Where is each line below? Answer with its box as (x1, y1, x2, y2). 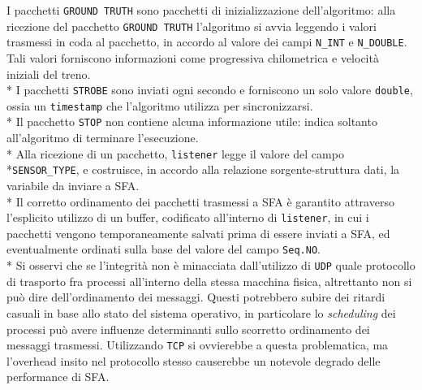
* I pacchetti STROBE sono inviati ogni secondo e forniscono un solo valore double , (6, 81, 413, 98)
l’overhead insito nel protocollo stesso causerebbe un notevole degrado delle (6, 352, 381, 369)
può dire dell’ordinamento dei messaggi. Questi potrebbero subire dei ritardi (6, 288, 385, 305)
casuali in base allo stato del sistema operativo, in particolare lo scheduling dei (6, 304, 396, 321)
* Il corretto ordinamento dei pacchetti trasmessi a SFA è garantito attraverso (6, 193, 394, 210)
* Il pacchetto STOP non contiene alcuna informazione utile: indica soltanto (6, 113, 377, 130)
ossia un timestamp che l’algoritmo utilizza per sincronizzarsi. (6, 97, 313, 114)
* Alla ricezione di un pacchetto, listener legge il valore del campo (6, 145, 344, 162)
